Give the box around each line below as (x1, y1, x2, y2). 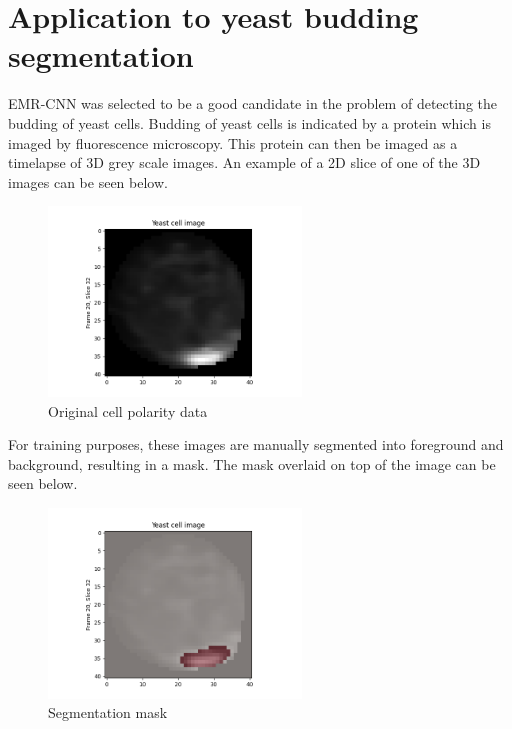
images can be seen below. (8, 171, 168, 192)
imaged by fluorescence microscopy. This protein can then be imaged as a (8, 132, 458, 153)
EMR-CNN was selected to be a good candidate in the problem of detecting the (8, 93, 497, 114)
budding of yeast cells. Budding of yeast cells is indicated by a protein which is (8, 112, 491, 133)
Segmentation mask (48, 702, 168, 723)
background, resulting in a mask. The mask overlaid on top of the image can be (8, 453, 496, 474)
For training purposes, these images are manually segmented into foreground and (8, 434, 504, 455)
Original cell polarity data (48, 400, 208, 421)
